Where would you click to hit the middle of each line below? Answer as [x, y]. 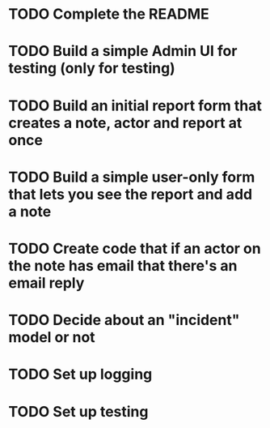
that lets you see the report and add [131, 194]
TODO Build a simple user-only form [132, 177]
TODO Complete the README [109, 14]
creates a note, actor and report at [125, 123]
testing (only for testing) [92, 68]
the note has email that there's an [123, 265]
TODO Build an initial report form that [135, 105]
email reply [46, 282]
